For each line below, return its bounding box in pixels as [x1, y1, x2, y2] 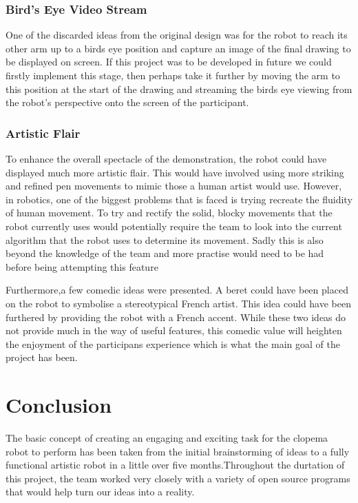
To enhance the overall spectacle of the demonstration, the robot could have [6, 152, 327, 165]
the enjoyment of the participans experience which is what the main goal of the [6, 336, 340, 351]
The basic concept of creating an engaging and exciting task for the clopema [6, 431, 328, 445]
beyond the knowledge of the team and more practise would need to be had [6, 246, 324, 260]
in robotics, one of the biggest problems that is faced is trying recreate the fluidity [6, 192, 352, 206]
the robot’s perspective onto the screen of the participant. [6, 95, 249, 110]
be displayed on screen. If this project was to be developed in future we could [6, 54, 332, 69]
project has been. [6, 350, 78, 365]
